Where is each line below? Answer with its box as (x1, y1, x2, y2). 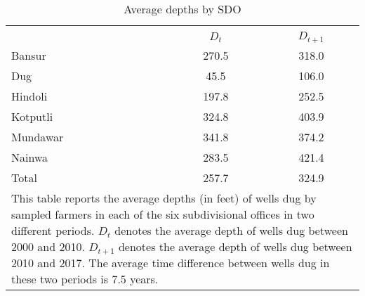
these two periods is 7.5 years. (11, 270, 159, 287)
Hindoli (11, 87, 48, 104)
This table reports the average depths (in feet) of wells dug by (11, 189, 317, 206)
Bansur (11, 46, 46, 63)
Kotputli (11, 108, 53, 124)
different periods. (11, 221, 95, 238)
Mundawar (11, 128, 64, 145)
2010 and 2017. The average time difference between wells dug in (11, 254, 330, 271)
